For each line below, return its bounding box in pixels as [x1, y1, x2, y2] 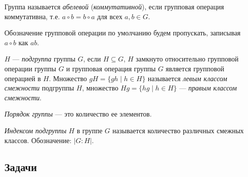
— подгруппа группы [12, 54, 75, 64]
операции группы [4, 63, 57, 73]
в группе [76, 125, 103, 135]
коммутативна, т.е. [4, 11, 60, 21]
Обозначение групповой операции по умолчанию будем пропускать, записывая [4, 28, 241, 38]
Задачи [4, 159, 37, 174]
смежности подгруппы [4, 83, 74, 93]
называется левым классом [147, 73, 227, 83]
